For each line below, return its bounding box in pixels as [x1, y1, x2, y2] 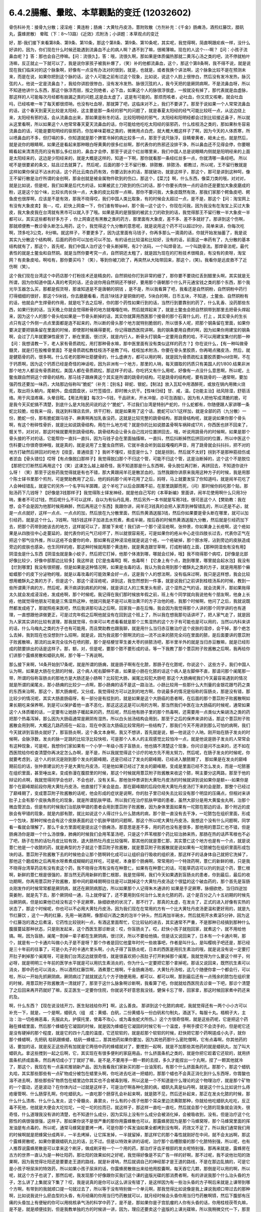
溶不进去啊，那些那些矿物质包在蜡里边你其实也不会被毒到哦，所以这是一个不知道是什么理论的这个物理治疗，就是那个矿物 [9, 1077, 250, 1083]
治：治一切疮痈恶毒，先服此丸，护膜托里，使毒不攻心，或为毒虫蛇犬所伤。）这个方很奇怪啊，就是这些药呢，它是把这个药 [9, 1016, 248, 1022]
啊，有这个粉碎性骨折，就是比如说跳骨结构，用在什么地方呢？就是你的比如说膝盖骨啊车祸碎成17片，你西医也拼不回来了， [9, 422, 250, 428]
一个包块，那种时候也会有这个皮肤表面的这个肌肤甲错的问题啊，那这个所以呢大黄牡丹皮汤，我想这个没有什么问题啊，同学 [9, 817, 250, 823]
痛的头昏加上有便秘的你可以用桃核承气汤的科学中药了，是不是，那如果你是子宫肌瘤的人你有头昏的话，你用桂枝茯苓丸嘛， [9, 1199, 250, 1205]
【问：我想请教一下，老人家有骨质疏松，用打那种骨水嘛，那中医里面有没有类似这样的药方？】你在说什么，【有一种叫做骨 [9, 340, 248, 346]
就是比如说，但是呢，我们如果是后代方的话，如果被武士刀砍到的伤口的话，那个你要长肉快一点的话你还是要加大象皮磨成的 [9, 182, 250, 188]
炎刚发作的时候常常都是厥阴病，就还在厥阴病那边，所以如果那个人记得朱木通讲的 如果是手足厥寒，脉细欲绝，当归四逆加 [9, 885, 247, 891]
